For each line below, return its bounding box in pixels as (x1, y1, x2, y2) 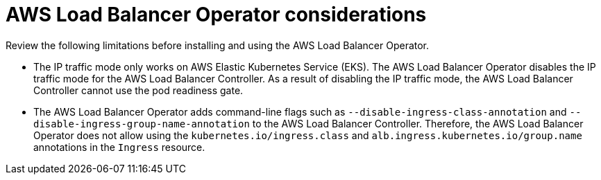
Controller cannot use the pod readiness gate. (33, 84, 244, 96)
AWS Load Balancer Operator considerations (6, 3, 427, 26)
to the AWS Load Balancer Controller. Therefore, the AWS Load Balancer (252, 117, 584, 129)
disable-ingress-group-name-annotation (33, 118, 250, 129)
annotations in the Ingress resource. (33, 141, 205, 153)
